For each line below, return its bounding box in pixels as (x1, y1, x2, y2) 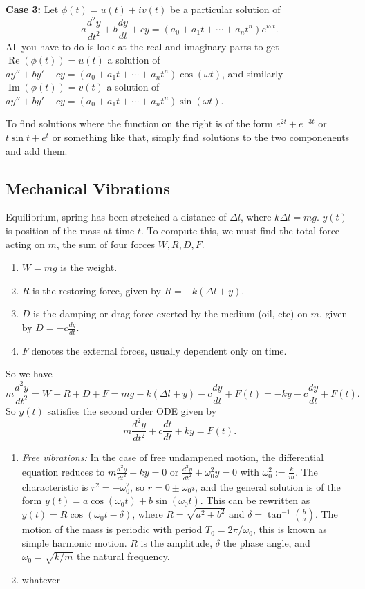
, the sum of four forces (56, 236, 155, 251)
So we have (6, 366, 53, 381)
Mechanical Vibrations (6, 177, 170, 198)
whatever (21, 572, 61, 587)
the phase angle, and (223, 535, 310, 550)
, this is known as (252, 522, 327, 536)
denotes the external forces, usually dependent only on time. (31, 343, 287, 357)
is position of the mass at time (6, 223, 135, 238)
